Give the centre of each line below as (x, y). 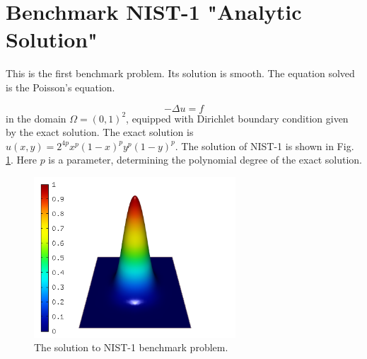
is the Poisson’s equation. (60, 87)
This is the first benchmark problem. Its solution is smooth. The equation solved (180, 73)
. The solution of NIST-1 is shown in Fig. (264, 146)
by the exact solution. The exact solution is (100, 132)
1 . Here (21, 160)
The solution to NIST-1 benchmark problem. (131, 347)
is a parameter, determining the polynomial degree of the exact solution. (205, 160)
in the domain (36, 118)
